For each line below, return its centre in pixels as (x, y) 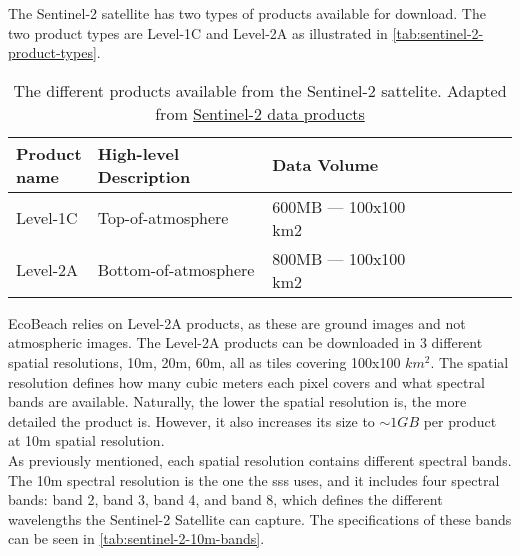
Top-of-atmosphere (163, 218)
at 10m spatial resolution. (86, 440)
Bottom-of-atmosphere (176, 270)
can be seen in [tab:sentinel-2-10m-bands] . (136, 538)
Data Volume (325, 165)
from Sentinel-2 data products (260, 113)
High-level (138, 153)
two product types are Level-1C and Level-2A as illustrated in (198, 32)
